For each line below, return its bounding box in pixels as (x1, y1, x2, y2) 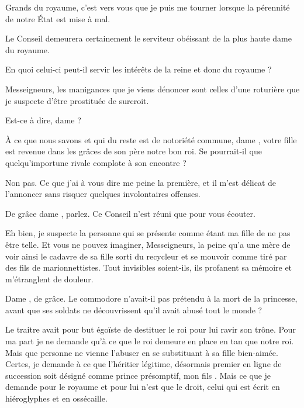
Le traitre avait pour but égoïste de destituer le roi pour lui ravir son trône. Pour (5, 323, 296, 336)
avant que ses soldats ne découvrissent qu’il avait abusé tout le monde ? (5, 303, 262, 316)
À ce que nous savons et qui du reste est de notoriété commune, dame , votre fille (5, 133, 297, 146)
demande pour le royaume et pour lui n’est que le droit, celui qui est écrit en (5, 381, 280, 393)
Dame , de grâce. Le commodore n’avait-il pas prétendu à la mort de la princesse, (5, 292, 298, 305)
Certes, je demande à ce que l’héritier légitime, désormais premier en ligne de (5, 358, 282, 370)
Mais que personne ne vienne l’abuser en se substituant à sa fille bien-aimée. (5, 346, 278, 358)
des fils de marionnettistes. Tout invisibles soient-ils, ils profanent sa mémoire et (5, 261, 292, 274)
